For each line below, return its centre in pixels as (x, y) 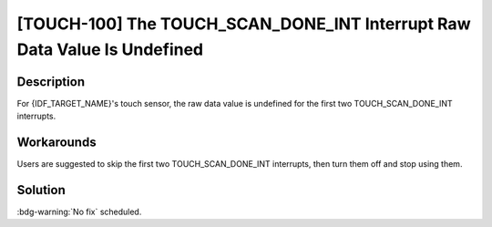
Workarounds (56, 143)
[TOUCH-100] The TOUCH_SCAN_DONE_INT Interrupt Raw (244, 24)
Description (51, 82)
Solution (41, 190)
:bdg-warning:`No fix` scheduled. (79, 212)
